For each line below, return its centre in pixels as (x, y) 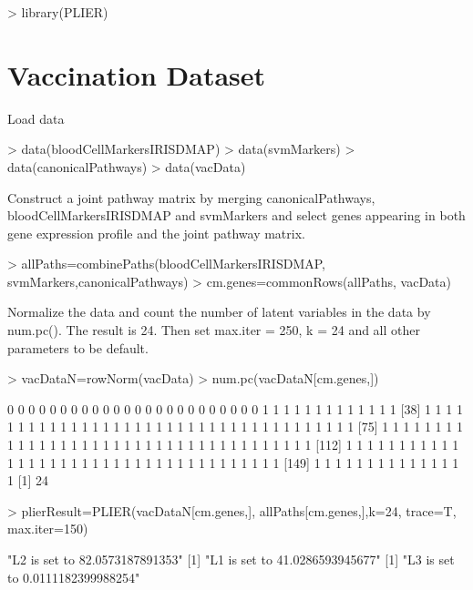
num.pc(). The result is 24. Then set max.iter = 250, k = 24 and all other (214, 330)
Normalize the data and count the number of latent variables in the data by (219, 312)
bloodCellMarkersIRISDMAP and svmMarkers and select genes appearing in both (236, 215)
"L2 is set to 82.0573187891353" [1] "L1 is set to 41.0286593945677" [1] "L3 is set (231, 559)
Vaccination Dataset (137, 74)
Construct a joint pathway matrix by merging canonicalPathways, (191, 197)
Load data (36, 118)
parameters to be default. (78, 347)
